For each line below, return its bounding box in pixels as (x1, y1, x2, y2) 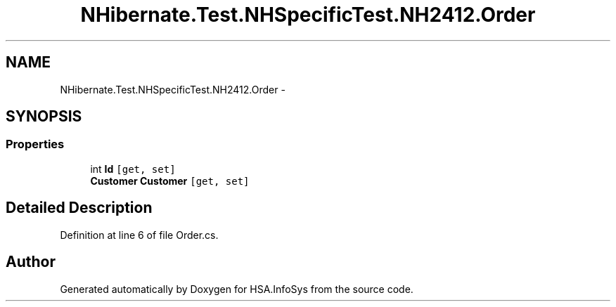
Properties (6, 137, 65, 152)
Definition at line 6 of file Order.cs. (60, 228, 219, 241)
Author (6, 253, 56, 271)
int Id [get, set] (90, 162, 176, 175)
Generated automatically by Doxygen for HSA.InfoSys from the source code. (60, 282, 413, 295)
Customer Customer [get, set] (90, 174, 250, 187)
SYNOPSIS (6, 107, 82, 126)
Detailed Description (6, 199, 153, 217)
